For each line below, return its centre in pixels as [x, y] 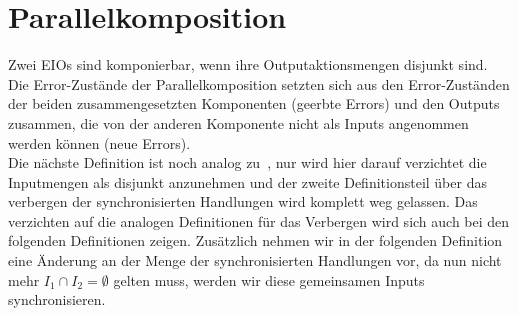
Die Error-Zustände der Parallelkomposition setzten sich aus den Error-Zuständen [259, 83]
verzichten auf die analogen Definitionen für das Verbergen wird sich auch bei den [259, 220]
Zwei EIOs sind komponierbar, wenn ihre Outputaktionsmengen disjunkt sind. [248, 64]
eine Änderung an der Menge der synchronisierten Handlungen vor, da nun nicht [255, 260]
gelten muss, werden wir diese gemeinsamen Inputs [269, 279]
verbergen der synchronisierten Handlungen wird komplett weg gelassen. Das [243, 201]
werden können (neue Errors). [99, 142]
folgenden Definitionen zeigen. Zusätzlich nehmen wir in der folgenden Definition [255, 240]
